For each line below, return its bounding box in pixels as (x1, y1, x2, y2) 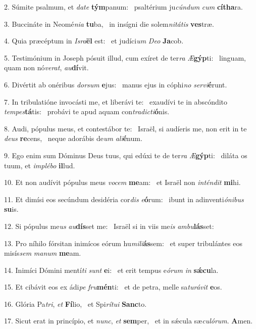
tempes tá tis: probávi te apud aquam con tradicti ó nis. (4, 106, 170, 117)
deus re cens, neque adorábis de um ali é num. (4, 133, 142, 144)
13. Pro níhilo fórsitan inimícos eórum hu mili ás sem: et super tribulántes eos (4, 238, 242, 248)
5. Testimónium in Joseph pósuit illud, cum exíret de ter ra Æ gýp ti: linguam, (4, 52, 246, 63)
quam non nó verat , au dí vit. (4, 62, 89, 73)
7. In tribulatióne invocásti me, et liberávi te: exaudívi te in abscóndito (4, 96, 228, 107)
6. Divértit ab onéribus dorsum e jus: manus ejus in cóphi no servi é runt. (4, 79, 227, 89)
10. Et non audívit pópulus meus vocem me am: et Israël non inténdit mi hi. (4, 177, 241, 187)
